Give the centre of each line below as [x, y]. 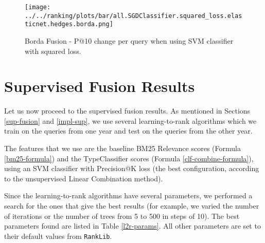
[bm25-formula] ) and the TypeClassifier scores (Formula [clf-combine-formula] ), [129, 158]
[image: [38, 7]
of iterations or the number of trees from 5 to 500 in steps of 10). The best [122, 216]
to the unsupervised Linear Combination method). [84, 178]
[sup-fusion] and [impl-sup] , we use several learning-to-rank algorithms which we [130, 120]
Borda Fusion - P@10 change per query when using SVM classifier [129, 40]
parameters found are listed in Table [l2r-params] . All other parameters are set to [132, 226]
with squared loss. [53, 51]
